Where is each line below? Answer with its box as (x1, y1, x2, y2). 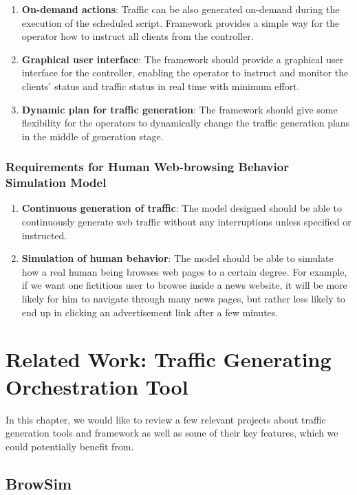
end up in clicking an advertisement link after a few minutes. (21, 305, 279, 319)
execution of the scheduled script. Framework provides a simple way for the (21, 15, 340, 30)
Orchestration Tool (6, 372, 188, 400)
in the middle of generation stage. (21, 129, 164, 143)
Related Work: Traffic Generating (6, 345, 332, 373)
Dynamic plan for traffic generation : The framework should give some (21, 102, 338, 116)
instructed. (21, 228, 67, 242)
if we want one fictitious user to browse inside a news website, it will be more (21, 278, 347, 292)
